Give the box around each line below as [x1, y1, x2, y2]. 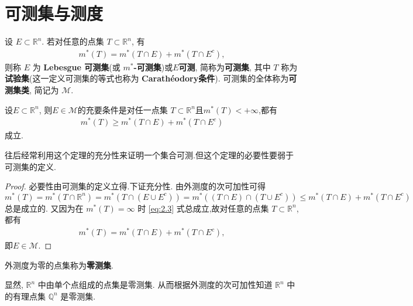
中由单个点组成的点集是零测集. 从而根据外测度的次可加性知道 [37, 278, 273, 291]
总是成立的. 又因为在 [5, 202, 84, 214]
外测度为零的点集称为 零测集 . [5, 259, 113, 271]
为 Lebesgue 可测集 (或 [32, 60, 121, 73]
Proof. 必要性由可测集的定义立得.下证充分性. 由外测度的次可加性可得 [5, 180, 266, 192]
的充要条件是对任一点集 [77, 103, 168, 115]
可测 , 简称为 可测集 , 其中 [178, 60, 271, 73]
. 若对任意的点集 [42, 35, 104, 47]
